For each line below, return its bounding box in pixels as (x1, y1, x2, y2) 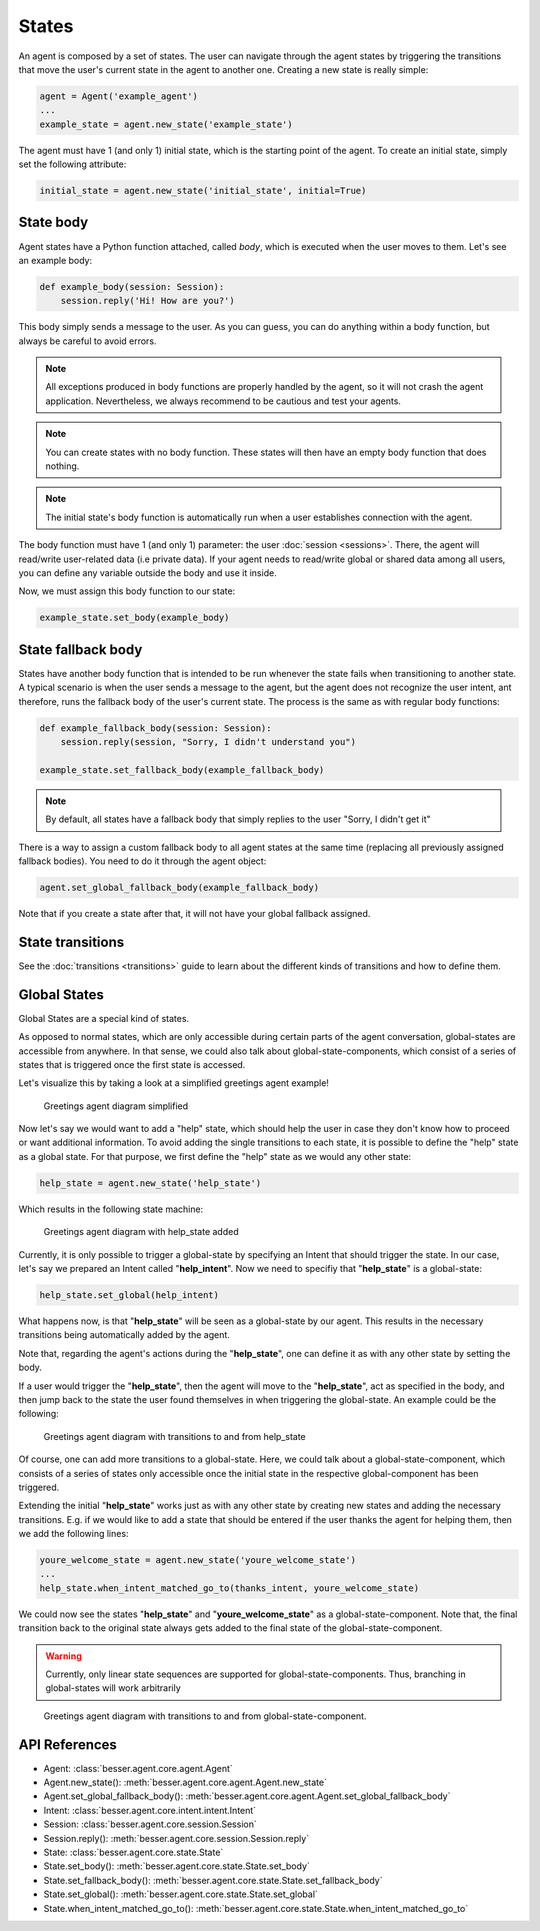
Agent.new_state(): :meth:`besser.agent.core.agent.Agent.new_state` (43, 1776, 327, 1789)
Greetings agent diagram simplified (43, 1100, 189, 1112)
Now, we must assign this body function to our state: (18, 585, 236, 597)
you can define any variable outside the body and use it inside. (18, 567, 277, 579)
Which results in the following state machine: (18, 1203, 204, 1215)
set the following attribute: (18, 158, 127, 170)
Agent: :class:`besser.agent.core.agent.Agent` (43, 1762, 234, 1774)
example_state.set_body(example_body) (39, 612, 230, 624)
